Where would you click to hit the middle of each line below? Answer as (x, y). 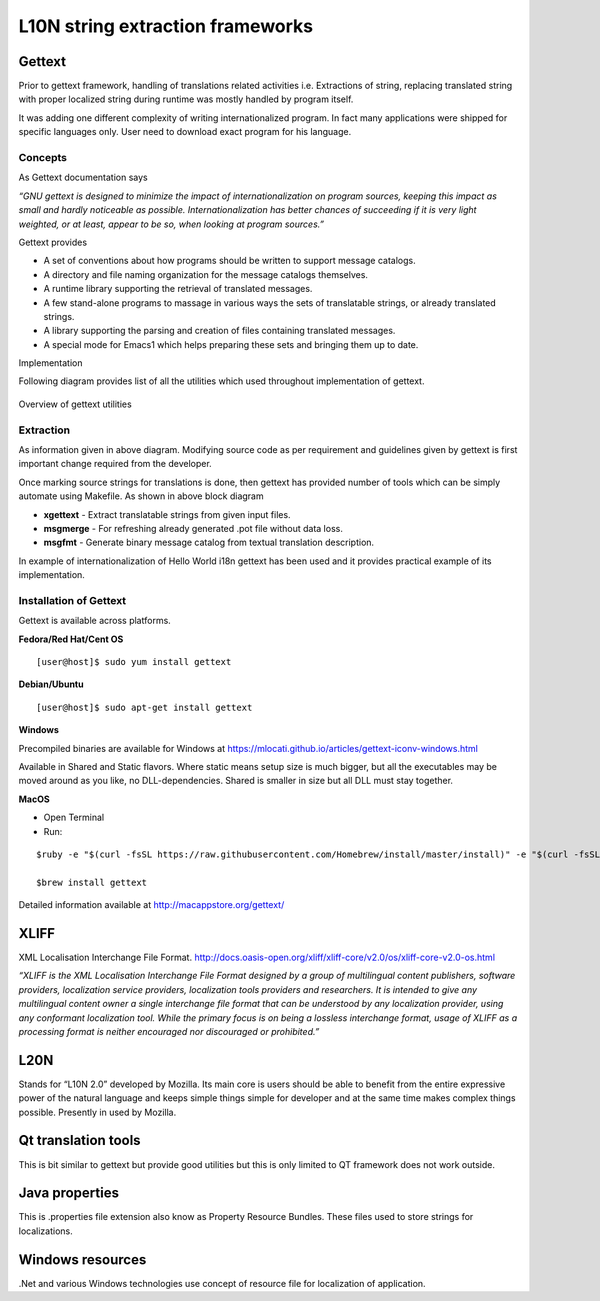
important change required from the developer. (115, 464)
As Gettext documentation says (83, 177)
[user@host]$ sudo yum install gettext (134, 662)
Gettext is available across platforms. (95, 621)
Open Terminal (74, 817)
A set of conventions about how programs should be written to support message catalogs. (229, 261)
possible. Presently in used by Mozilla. (97, 1112)
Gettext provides (53, 242)
